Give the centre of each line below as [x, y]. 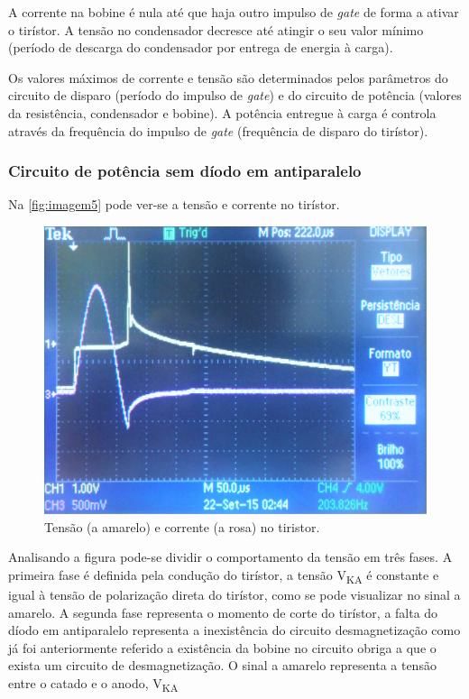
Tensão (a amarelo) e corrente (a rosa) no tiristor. [182, 526]
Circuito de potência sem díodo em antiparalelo [185, 171]
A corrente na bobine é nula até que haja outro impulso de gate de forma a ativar [234, 12]
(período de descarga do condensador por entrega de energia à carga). [201, 47]
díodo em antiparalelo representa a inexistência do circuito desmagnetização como [234, 630]
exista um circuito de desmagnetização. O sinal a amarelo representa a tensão [222, 665]
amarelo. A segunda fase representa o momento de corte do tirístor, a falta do [223, 612]
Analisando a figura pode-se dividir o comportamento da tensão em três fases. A [230, 557]
